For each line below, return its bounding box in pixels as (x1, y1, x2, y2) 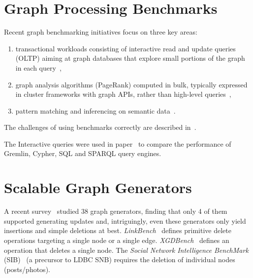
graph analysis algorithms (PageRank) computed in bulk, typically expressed (15, 79, 248, 89)
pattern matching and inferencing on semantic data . (15, 105, 176, 116)
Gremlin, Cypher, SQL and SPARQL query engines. (4, 148, 161, 159)
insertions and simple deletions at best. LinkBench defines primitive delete (4, 225, 231, 236)
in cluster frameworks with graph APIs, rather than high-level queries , (15, 89, 231, 99)
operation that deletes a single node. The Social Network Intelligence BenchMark (4, 244, 249, 255)
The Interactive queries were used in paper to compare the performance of (4, 138, 231, 149)
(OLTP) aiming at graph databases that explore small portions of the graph (15, 53, 245, 63)
